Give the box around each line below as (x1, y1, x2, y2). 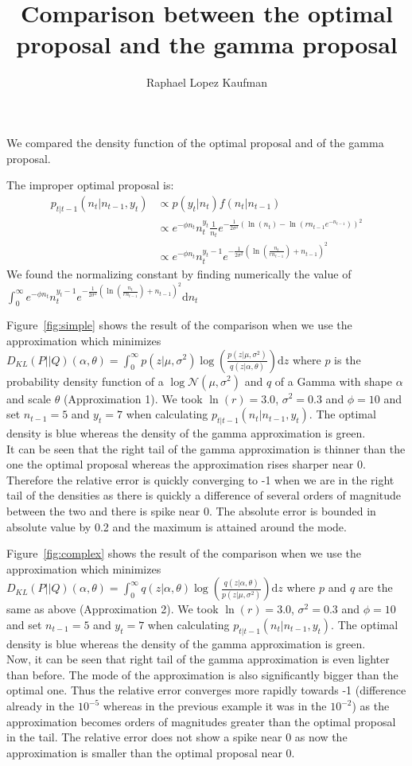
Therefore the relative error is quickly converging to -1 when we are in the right (6, 471, 395, 488)
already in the (6, 698, 75, 714)
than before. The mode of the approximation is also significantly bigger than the (6, 666, 398, 682)
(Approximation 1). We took (63, 390, 203, 406)
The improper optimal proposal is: (6, 177, 174, 193)
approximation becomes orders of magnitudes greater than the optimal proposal (6, 713, 396, 729)
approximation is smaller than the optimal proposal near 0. (6, 744, 295, 760)
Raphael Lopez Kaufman (146, 74, 268, 91)
